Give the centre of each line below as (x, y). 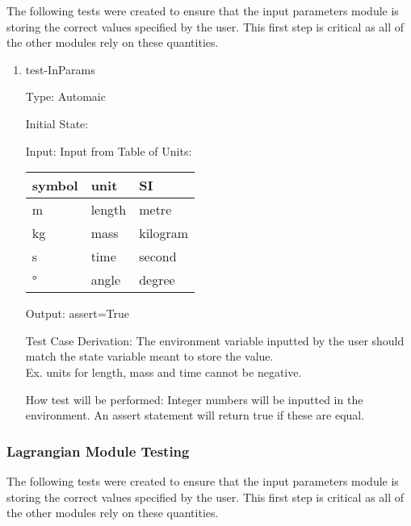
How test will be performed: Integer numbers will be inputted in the (194, 399)
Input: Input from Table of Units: (109, 150)
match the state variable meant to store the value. (149, 356)
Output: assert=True (77, 313)
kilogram (164, 233)
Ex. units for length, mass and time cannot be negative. (164, 372)
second (158, 257)
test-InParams (60, 69)
